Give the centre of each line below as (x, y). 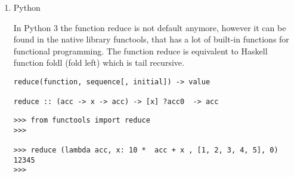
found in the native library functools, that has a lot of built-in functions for (151, 39)
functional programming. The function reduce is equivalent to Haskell (140, 51)
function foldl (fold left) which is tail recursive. (99, 62)
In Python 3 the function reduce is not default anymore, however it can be (150, 27)
